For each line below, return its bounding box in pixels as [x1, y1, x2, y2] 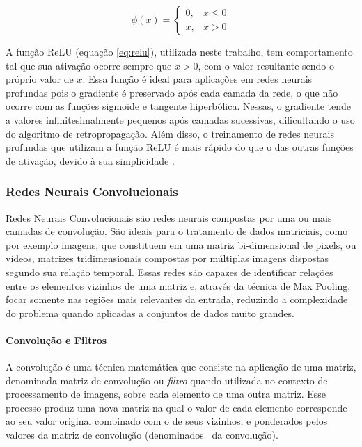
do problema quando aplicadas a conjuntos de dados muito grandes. [6, 305, 294, 320]
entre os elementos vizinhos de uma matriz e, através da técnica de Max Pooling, [6, 278, 351, 293]
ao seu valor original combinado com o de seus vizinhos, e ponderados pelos [6, 414, 328, 428]
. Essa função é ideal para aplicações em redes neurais [82, 72, 313, 86]
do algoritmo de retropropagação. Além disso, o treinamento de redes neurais [6, 126, 334, 140]
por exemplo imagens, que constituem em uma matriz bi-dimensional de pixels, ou [6, 237, 356, 252]
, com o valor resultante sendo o [198, 58, 335, 72]
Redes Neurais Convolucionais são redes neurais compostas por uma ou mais [6, 210, 332, 225]
